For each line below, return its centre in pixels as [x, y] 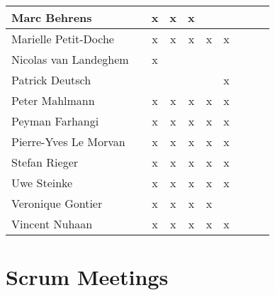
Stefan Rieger [45, 162]
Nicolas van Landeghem [70, 59]
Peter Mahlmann [53, 100]
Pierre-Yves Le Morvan [68, 141]
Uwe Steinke [42, 183]
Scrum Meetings [87, 277]
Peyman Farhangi [55, 121]
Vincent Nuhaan [52, 224]
